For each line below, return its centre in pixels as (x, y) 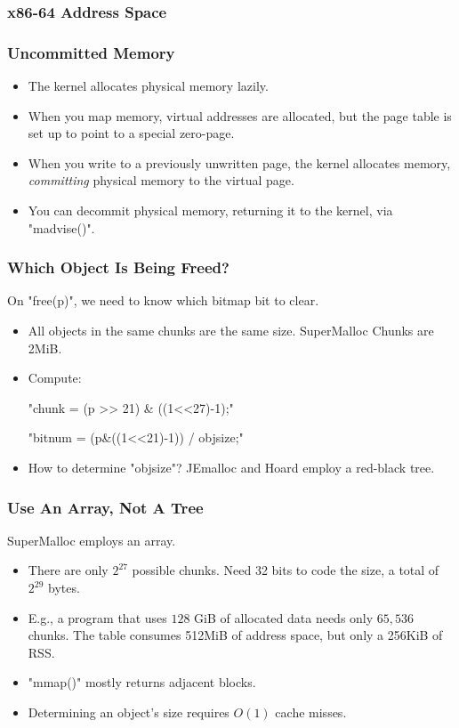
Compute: (55, 378)
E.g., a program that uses (97, 617)
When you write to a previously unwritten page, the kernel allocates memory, (239, 162)
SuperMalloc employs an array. (92, 540)
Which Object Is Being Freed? (118, 267)
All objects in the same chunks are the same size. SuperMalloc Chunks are (231, 331)
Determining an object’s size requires (129, 712)
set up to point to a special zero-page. (131, 133)
